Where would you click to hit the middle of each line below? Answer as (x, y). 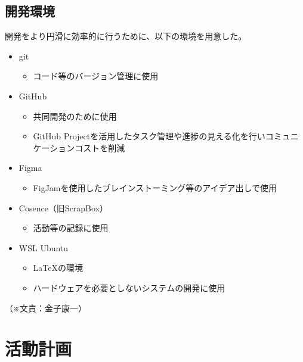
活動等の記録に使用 (71, 228)
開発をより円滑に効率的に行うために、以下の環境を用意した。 (126, 36)
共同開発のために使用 (75, 116)
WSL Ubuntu (44, 247)
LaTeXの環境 (58, 268)
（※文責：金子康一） (46, 308)
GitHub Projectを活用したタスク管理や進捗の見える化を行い (149, 136)
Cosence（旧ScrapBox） (64, 207)
